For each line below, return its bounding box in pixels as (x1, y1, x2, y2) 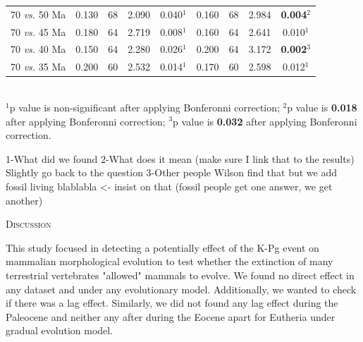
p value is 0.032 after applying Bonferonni (173, 114, 357, 128)
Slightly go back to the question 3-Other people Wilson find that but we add (6, 165, 338, 180)
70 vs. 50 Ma (11, 6, 66, 21)
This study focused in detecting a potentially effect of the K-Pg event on (6, 240, 319, 255)
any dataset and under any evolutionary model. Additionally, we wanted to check (6, 281, 357, 296)
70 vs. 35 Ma (11, 59, 66, 74)
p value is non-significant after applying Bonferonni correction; (9, 99, 280, 114)
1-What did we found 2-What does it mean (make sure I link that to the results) (6, 151, 355, 166)
